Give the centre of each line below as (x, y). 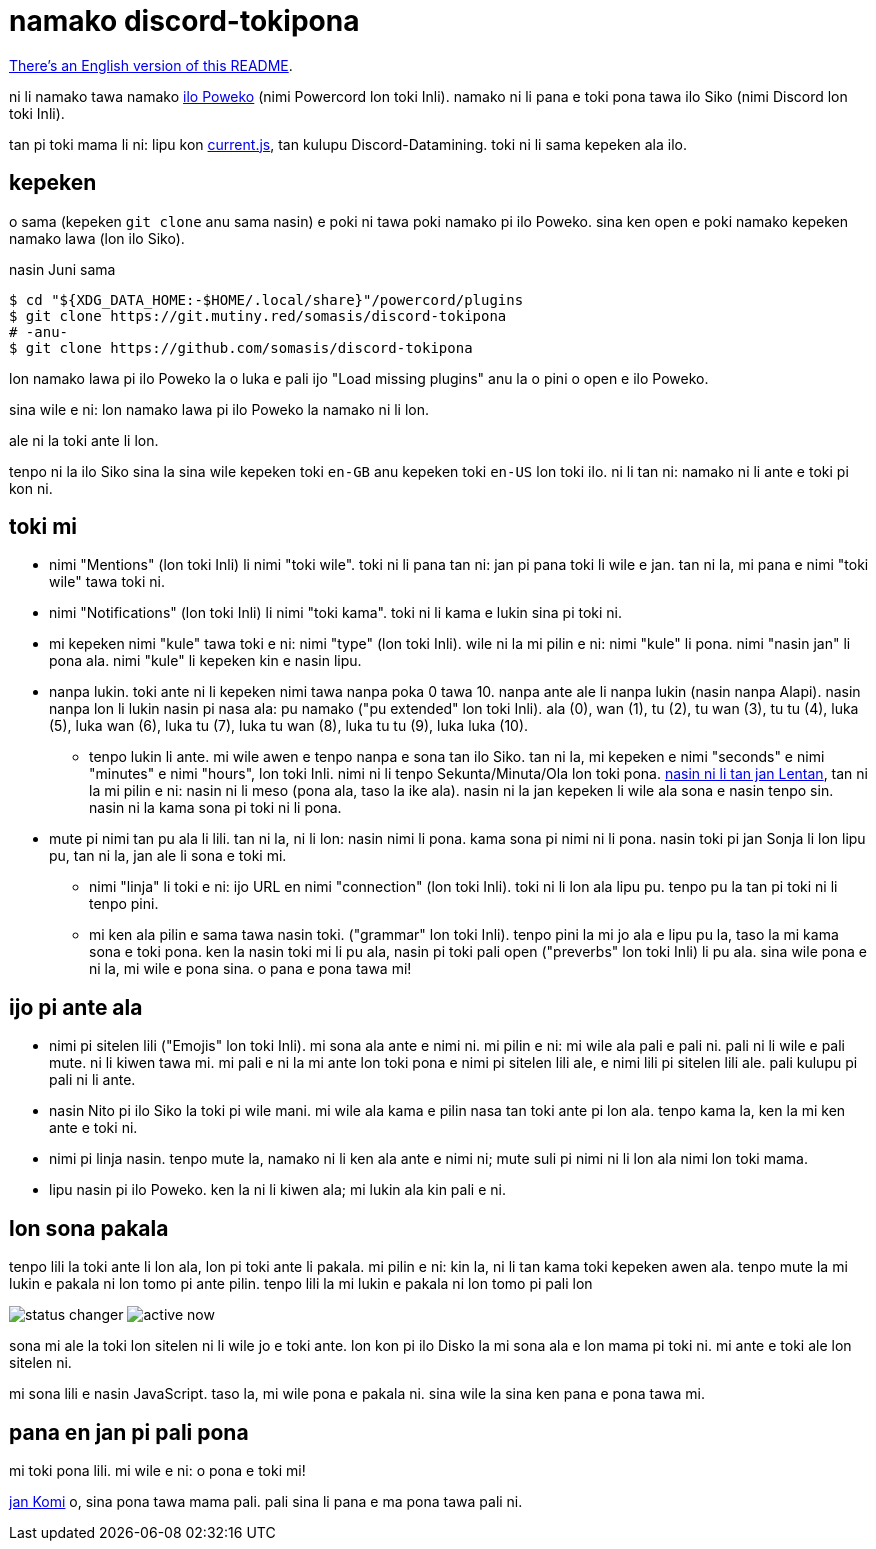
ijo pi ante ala (76, 1007)
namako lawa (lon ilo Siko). (97, 238)
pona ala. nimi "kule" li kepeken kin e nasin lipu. (205, 661)
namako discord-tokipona (184, 21)
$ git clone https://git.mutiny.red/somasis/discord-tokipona (258, 315)
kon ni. (31, 488)
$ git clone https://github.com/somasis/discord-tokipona (241, 347)
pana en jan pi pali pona (129, 1432)
